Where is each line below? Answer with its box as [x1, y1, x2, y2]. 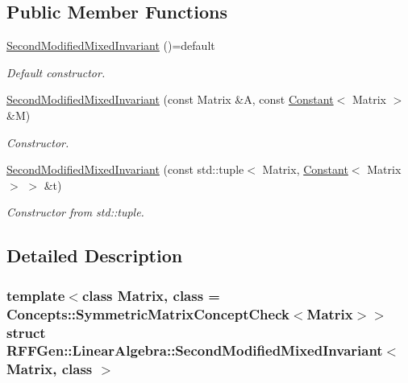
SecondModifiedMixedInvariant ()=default [6, 37, 215, 54]
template [6, 285, 65, 305]
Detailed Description [6, 243, 183, 268]
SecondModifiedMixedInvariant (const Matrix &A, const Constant [6, 91, 334, 108]
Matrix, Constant [262, 161, 348, 178]
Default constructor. [6, 64, 106, 80]
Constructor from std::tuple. [6, 204, 144, 220]
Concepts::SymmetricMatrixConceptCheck [6, 303, 289, 323]
